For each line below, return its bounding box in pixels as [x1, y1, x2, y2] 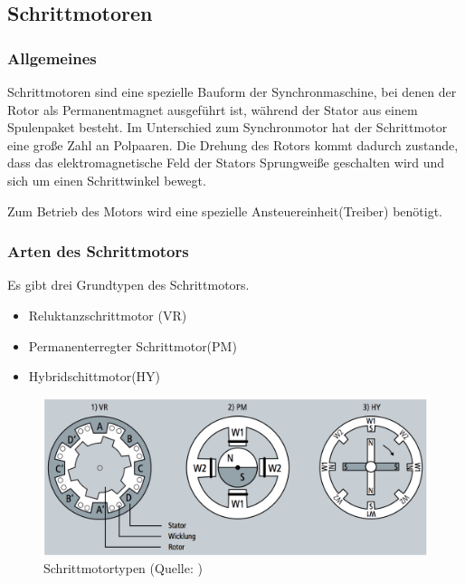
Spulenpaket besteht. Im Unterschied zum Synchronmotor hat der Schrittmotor [7, 118, 448, 137]
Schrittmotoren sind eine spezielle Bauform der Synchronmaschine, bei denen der [7, 82, 457, 101]
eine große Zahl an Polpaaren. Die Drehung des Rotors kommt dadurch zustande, [7, 135, 459, 154]
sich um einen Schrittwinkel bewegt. [7, 170, 206, 189]
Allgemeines [7, 46, 97, 69]
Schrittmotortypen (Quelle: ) [43, 559, 203, 578]
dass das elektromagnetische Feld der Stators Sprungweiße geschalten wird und [7, 153, 445, 172]
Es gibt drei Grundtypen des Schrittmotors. [7, 275, 250, 294]
